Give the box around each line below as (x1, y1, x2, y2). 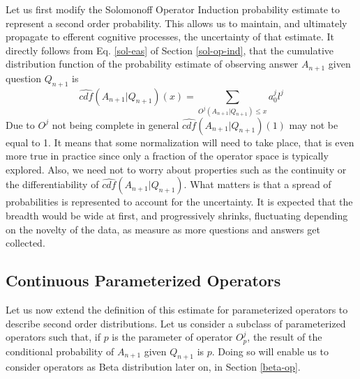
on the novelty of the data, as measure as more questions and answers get (6, 222, 320, 236)
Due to (6, 117, 35, 132)
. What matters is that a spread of (183, 177, 331, 192)
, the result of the (247, 330, 322, 344)
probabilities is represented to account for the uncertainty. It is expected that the (6, 194, 353, 209)
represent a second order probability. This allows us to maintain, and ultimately (6, 15, 347, 30)
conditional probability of (6, 343, 114, 358)
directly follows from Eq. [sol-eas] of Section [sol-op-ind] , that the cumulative (6, 42, 333, 57)
